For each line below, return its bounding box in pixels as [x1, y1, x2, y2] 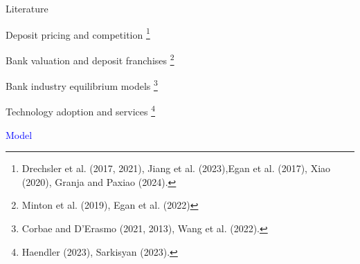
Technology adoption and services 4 [6, 102, 156, 118]
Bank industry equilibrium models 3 [6, 77, 158, 93]
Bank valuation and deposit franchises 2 [6, 50, 174, 67]
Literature [6, 1, 48, 15]
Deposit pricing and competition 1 [6, 25, 150, 41]
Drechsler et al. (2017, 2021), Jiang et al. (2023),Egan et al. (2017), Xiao [21, 161, 331, 176]
